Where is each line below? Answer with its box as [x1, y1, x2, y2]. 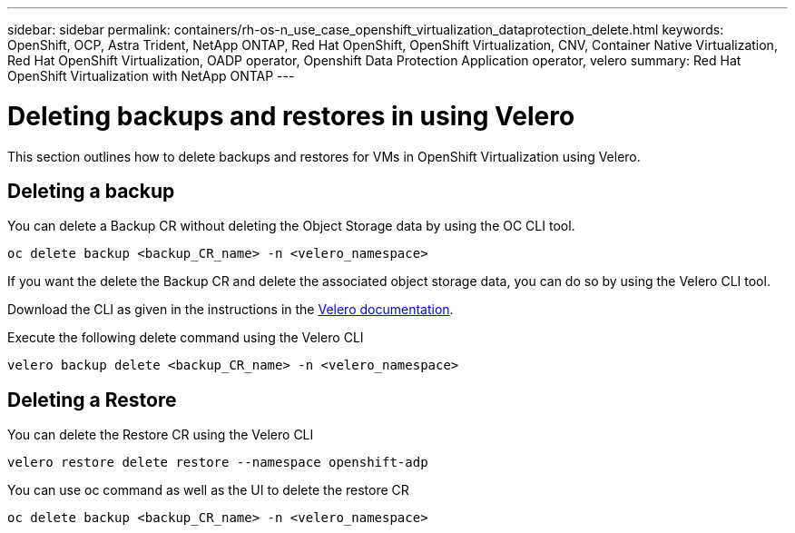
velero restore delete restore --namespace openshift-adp [7, 455, 428, 470]
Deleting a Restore [7, 388, 177, 411]
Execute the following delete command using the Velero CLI [7, 330, 364, 346]
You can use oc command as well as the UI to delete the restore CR [7, 482, 409, 498]
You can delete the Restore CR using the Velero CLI [7, 427, 314, 443]
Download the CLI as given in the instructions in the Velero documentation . [7, 301, 454, 318]
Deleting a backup [7, 179, 175, 202]
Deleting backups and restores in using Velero [7, 100, 575, 132]
